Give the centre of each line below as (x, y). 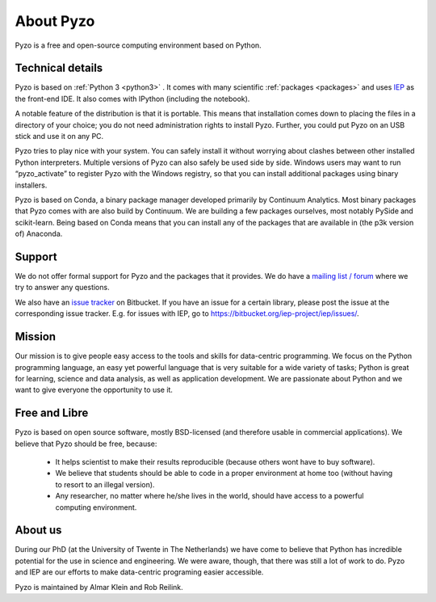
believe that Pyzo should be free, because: (86, 444)
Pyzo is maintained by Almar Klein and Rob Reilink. (99, 587)
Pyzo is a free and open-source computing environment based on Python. (138, 45)
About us (38, 530)
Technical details (59, 68)
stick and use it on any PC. (59, 137)
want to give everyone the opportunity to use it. (94, 390)
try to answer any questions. (62, 288)
